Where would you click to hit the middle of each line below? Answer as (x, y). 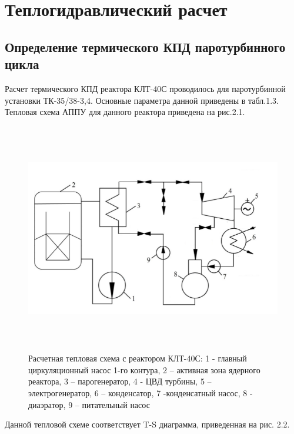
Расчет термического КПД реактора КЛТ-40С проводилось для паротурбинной (145, 88)
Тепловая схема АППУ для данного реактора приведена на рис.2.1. (125, 112)
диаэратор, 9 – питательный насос (89, 404)
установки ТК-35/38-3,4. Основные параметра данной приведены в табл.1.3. (142, 100)
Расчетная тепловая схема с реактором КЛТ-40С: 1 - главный (138, 358)
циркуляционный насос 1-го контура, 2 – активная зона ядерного (144, 369)
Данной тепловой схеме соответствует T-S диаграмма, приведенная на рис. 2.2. (147, 424)
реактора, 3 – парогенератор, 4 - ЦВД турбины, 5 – (120, 381)
